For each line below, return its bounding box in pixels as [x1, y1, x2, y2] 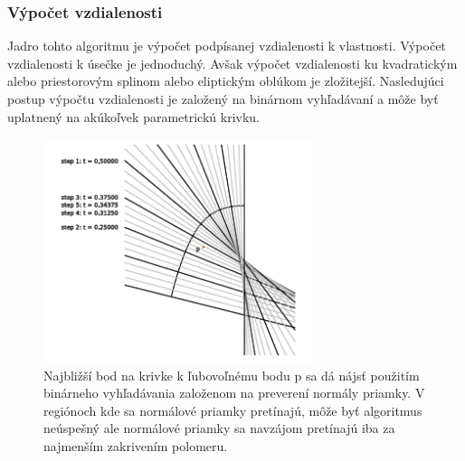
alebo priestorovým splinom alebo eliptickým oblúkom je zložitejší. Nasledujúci [7, 71, 444, 90]
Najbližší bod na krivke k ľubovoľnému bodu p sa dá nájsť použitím [43, 365, 420, 384]
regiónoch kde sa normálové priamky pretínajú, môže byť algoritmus [43, 400, 422, 419]
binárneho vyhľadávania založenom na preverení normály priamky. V [43, 383, 425, 402]
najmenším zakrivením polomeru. [43, 436, 228, 455]
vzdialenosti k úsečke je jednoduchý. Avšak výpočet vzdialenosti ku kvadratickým [7, 53, 458, 72]
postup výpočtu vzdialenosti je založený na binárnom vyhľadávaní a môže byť [7, 89, 439, 108]
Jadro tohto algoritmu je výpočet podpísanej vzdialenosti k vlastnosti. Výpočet [7, 36, 446, 55]
